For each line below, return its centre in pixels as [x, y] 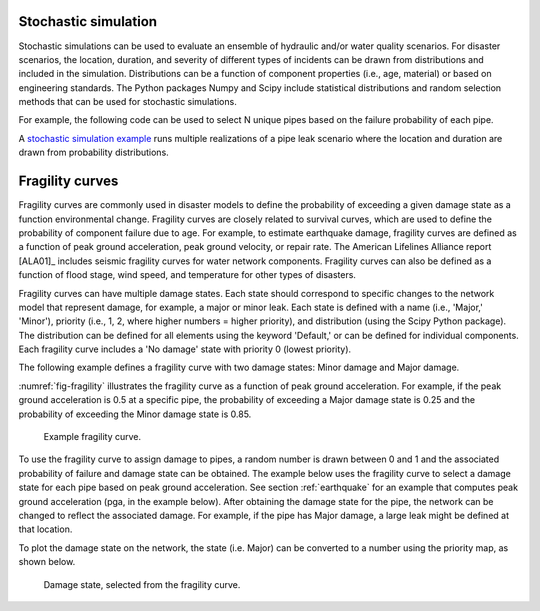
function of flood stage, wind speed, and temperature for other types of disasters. [187, 275]
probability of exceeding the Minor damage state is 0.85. [135, 414]
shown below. [47, 562]
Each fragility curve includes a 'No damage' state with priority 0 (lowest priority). [185, 349]
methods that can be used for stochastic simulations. [127, 102]
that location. [45, 529]
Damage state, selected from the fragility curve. [142, 584]
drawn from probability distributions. [93, 152]
